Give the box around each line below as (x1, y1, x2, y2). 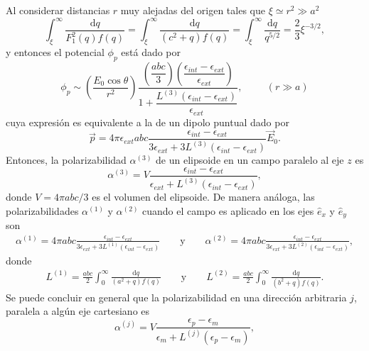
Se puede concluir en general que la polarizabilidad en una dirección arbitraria (6, 289, 347, 304)
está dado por (121, 44, 181, 59)
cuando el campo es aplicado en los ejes (142, 203, 314, 218)
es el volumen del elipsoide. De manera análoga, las (92, 189, 315, 204)
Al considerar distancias (6, 3, 110, 17)
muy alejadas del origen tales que (120, 3, 265, 17)
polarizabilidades (6, 203, 79, 218)
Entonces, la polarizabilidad (6, 152, 127, 167)
